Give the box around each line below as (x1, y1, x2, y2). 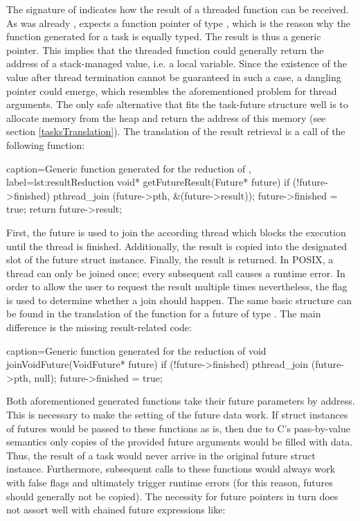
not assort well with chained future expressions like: (6, 502, 226, 517)
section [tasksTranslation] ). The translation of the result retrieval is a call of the (6, 124, 345, 139)
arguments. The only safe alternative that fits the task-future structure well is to (6, 97, 348, 112)
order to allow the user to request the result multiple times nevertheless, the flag (6, 279, 348, 294)
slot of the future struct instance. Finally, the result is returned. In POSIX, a (6, 252, 334, 267)
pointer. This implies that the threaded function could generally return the (6, 42, 324, 57)
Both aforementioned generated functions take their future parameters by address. (6, 394, 355, 408)
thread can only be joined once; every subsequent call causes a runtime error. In (6, 265, 345, 280)
